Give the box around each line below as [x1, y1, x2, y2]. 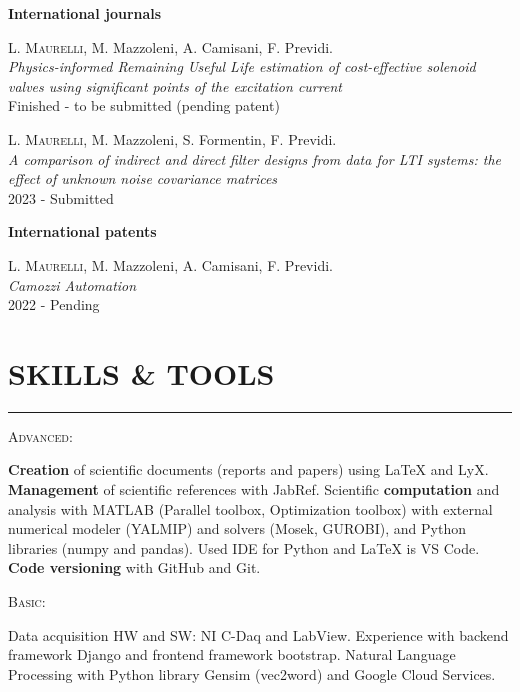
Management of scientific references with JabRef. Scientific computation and [8, 479, 500, 500]
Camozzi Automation [8, 274, 137, 295]
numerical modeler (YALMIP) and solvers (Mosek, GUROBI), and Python [8, 518, 466, 539]
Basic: [8, 591, 46, 611]
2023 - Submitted [8, 187, 114, 208]
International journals [8, 3, 162, 23]
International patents [8, 221, 157, 242]
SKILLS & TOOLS [8, 352, 275, 393]
